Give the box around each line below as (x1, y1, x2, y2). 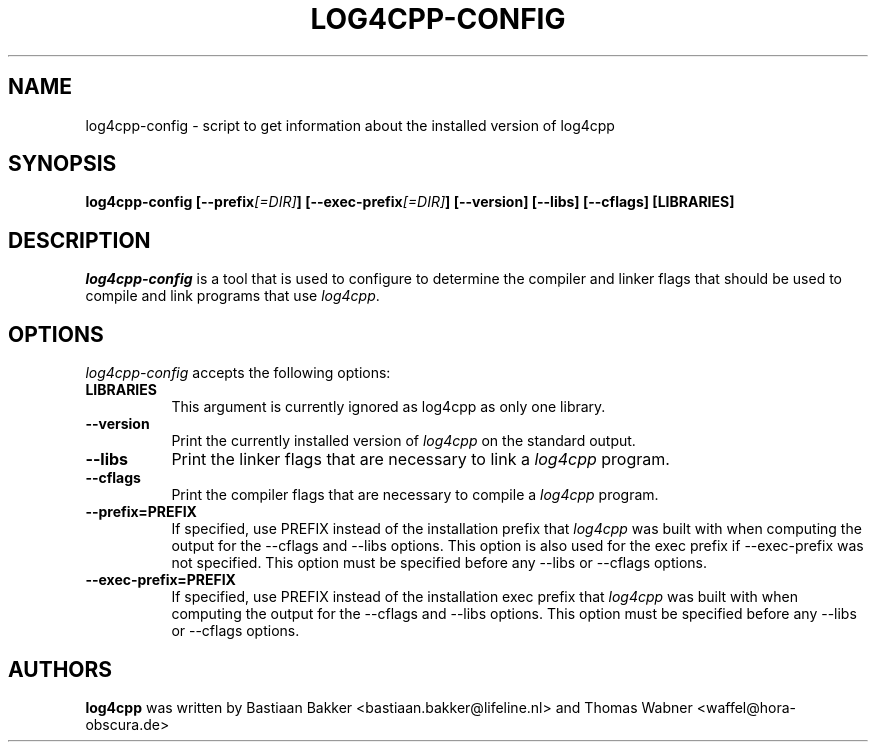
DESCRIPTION (8, 227, 151, 253)
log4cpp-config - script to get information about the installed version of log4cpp (85, 116, 615, 134)
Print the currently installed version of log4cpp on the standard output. (171, 432, 636, 450)
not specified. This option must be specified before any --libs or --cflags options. (171, 554, 707, 572)
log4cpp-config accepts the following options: (85, 364, 391, 382)
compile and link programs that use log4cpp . (85, 287, 380, 305)
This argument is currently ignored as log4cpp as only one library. (171, 398, 606, 416)
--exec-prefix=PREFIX (85, 571, 236, 589)
